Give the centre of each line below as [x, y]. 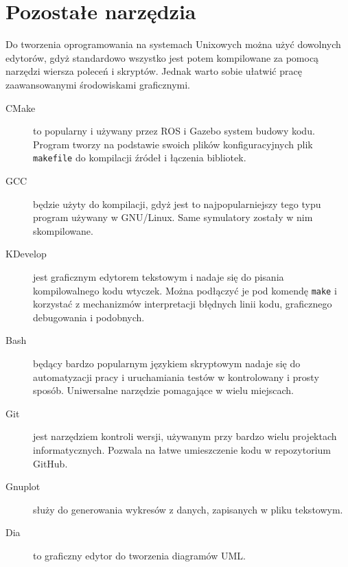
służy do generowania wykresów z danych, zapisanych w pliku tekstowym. [188, 509]
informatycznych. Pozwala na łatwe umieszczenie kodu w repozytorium [182, 449]
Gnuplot [23, 486]
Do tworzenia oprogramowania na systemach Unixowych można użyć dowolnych [173, 44]
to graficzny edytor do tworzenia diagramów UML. [139, 555]
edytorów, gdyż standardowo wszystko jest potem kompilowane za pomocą [162, 57]
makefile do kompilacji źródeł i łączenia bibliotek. [140, 158]
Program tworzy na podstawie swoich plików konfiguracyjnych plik [173, 144]
